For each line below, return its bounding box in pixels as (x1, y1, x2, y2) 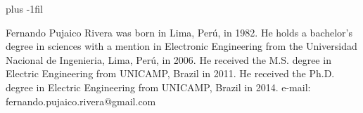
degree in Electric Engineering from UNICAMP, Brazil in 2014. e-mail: (6, 79, 311, 94)
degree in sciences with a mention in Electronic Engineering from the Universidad (6, 39, 357, 53)
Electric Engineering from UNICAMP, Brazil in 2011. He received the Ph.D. (6, 66, 335, 81)
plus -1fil (6, 1, 43, 15)
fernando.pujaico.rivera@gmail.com (6, 93, 156, 108)
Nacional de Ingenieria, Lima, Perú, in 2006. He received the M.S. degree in (6, 52, 331, 67)
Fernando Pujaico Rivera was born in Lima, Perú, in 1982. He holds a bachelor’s (6, 25, 352, 39)
